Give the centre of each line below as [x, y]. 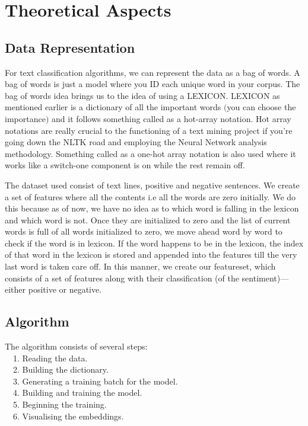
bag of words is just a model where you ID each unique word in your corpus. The [153, 84]
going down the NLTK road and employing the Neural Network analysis [136, 142]
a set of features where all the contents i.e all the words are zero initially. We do [150, 196]
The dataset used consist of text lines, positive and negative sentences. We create [152, 185]
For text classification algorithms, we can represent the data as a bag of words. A [153, 72]
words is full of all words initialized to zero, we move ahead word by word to [144, 231]
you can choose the [261, 107]
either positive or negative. [53, 289]
